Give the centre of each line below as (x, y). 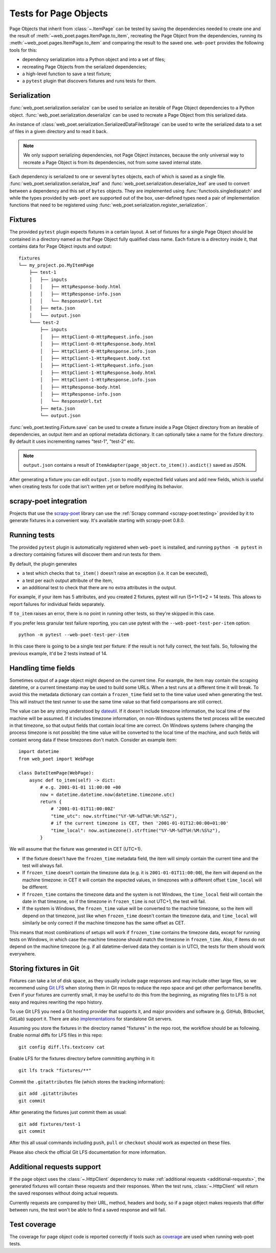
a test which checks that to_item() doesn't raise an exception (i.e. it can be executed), (115, 573)
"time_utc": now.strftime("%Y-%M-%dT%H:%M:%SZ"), (114, 816)
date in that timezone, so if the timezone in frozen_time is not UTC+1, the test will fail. (114, 901)
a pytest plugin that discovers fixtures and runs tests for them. (89, 81)
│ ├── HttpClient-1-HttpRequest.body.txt (95, 359)
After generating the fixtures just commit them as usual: (68, 1112)
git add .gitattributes (48, 1094)
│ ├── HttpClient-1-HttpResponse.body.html (98, 373)
